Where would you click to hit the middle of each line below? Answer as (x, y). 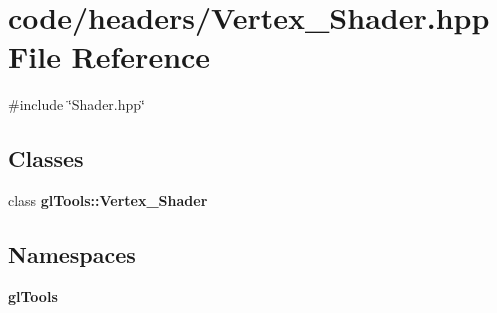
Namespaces (72, 254)
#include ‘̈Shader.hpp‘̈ (76, 104)
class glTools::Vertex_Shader (108, 200)
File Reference (109, 56)
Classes (46, 158)
